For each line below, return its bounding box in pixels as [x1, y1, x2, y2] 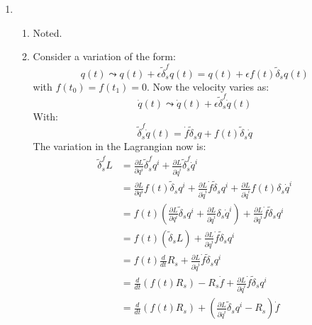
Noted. [33, 25, 62, 40]
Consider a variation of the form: [33, 49, 176, 64]
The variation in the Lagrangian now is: [33, 139, 206, 154]
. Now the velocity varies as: [147, 79, 269, 93]
